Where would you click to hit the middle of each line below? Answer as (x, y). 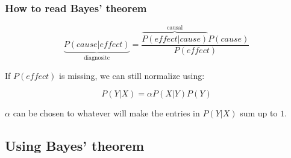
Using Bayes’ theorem (75, 146)
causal (175, 27)
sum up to (259, 113)
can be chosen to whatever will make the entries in (106, 113)
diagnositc (97, 58)
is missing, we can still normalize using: (132, 75)
